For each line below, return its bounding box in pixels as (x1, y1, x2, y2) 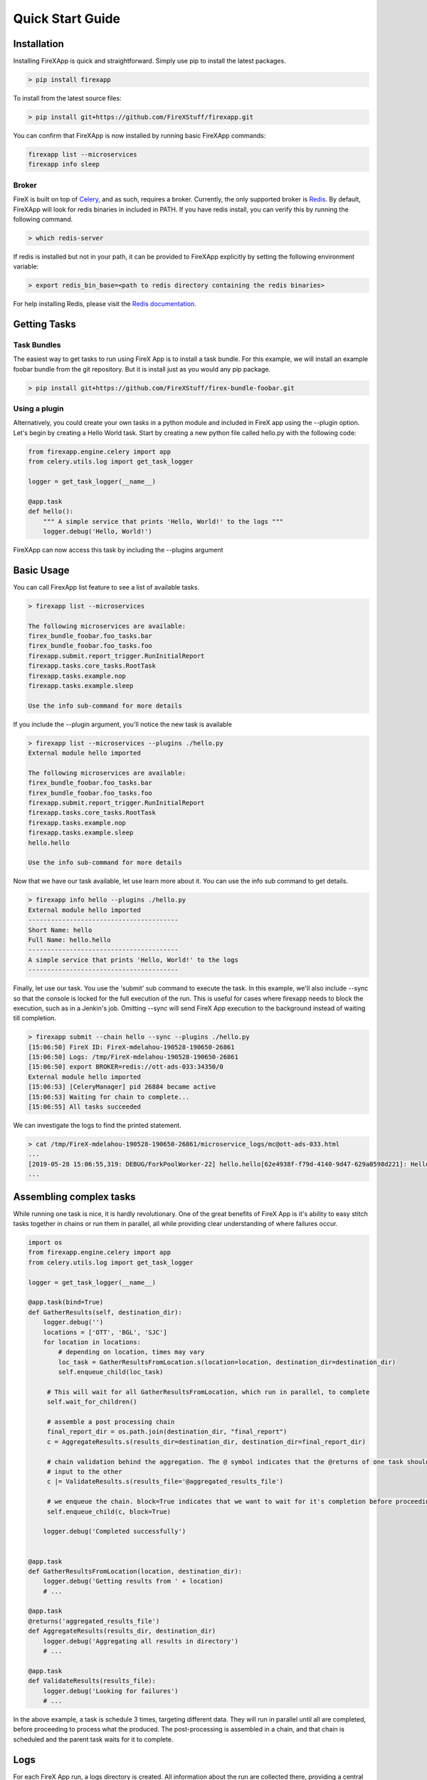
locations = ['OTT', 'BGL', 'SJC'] (43, 1328, 167, 1336)
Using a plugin (13, 404, 64, 414)
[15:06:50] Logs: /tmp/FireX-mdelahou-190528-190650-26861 (28, 1053, 238, 1061)
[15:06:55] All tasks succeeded (28, 1103, 142, 1111)
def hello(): (28, 508, 74, 515)
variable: (13, 262, 39, 271)
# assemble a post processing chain (46, 1418, 175, 1426)
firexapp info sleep (28, 160, 100, 169)
